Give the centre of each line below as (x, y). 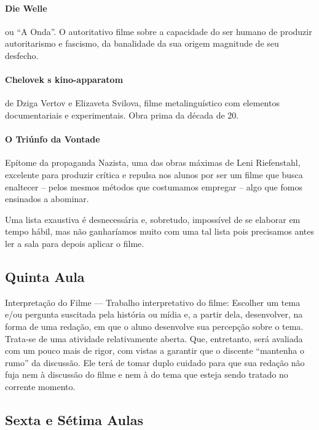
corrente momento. (40, 386)
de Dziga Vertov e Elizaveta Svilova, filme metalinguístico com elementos (142, 103)
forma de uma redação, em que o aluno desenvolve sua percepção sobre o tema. (154, 326)
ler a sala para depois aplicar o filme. (75, 243)
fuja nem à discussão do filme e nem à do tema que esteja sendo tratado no (147, 374)
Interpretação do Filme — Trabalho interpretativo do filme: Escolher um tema (153, 302)
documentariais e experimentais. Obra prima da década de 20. (122, 115)
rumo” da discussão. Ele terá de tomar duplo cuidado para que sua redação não (155, 362)
